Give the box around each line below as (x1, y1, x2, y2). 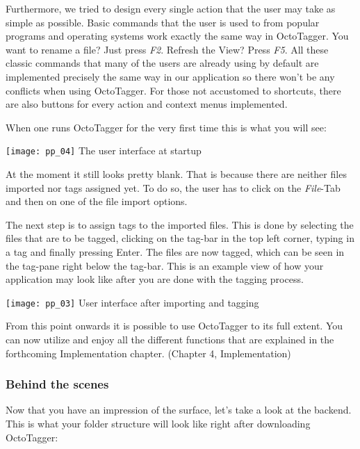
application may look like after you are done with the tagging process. (6, 272, 304, 286)
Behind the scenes (6, 375, 109, 393)
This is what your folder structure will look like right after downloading (6, 416, 311, 430)
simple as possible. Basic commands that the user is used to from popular (6, 15, 320, 29)
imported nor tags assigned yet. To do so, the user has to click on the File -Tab (6, 180, 341, 195)
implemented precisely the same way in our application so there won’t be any (6, 69, 335, 83)
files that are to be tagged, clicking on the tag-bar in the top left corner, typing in (6, 231, 354, 245)
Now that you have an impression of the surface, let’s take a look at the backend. (6, 402, 352, 417)
